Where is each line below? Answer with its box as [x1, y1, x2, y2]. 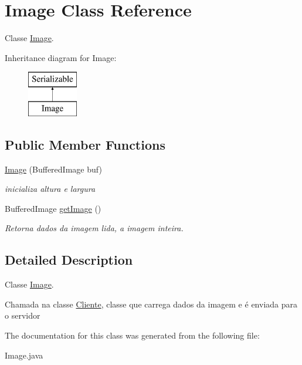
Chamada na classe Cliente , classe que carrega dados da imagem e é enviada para [5, 298, 297, 310]
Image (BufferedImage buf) [5, 163, 102, 175]
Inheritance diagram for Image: [5, 51, 117, 63]
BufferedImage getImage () [5, 202, 101, 214]
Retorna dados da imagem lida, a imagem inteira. [5, 222, 184, 234]
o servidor [5, 309, 40, 322]
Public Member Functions [5, 135, 165, 153]
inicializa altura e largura [5, 182, 96, 195]
